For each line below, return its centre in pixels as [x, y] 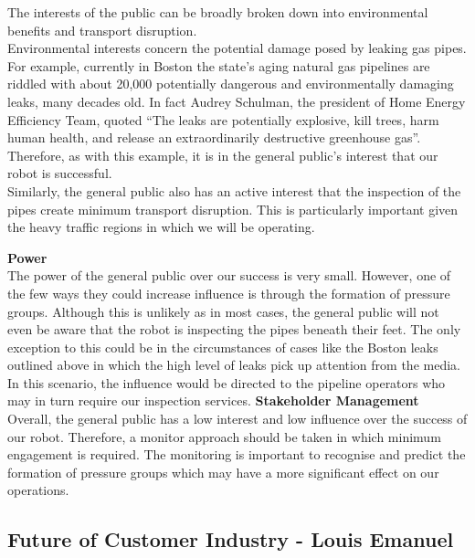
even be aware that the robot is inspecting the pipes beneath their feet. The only [234, 329]
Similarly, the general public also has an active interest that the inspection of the [234, 190]
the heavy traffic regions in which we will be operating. [161, 227]
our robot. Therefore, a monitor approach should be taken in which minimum [224, 436]
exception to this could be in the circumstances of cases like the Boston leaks [223, 347]
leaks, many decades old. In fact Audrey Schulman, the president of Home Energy [237, 101]
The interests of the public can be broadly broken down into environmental [218, 12]
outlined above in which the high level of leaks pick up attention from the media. [234, 365]
